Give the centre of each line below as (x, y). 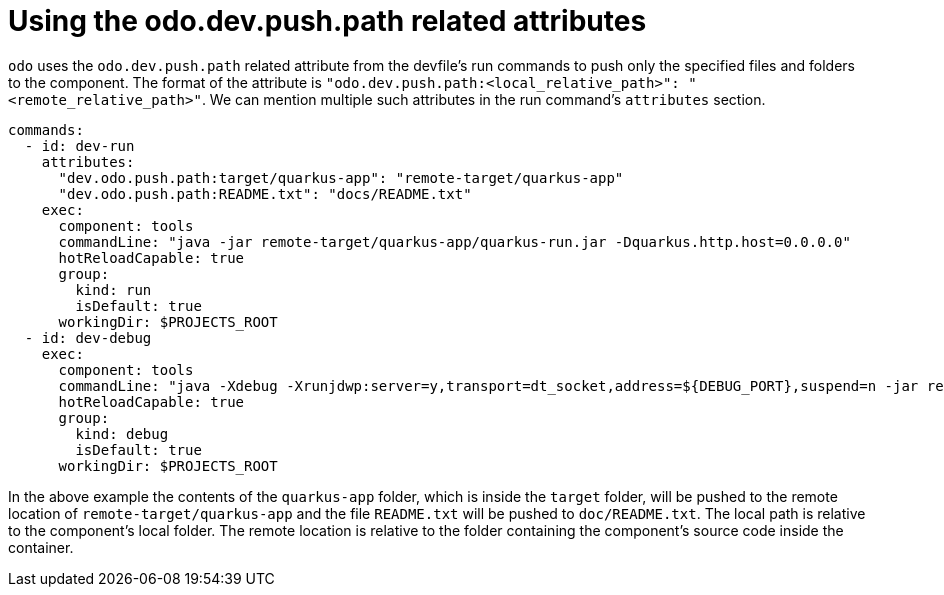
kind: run (113, 289)
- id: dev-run (79, 145)
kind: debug (122, 433)
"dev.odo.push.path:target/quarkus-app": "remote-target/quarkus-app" (341, 177)
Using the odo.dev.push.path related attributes (327, 21)
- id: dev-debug (88, 337)
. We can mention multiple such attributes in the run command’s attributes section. (483, 99)
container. (41, 547)
